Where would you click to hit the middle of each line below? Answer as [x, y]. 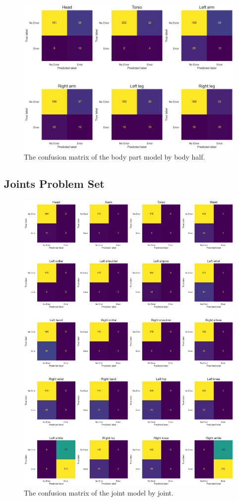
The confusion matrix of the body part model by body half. [115, 157]
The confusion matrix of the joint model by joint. [99, 493]
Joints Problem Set [54, 184]
